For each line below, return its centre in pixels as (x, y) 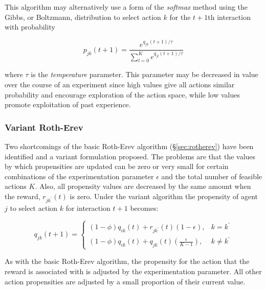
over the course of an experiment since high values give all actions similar (120, 84)
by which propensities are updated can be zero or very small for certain (117, 166)
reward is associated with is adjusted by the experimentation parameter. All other (133, 271)
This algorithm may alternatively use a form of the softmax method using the (126, 7)
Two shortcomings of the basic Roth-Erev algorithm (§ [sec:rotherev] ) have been (129, 146)
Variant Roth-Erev (44, 127)
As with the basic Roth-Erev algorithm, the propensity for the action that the (127, 261)
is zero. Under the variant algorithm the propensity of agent (164, 196)
